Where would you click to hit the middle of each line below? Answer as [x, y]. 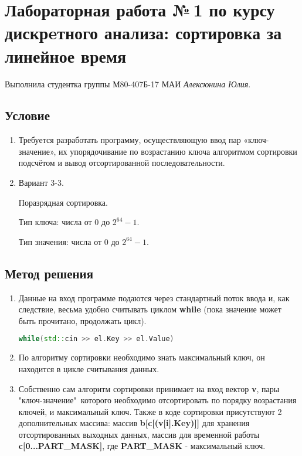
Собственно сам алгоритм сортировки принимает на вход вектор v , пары [149, 388]
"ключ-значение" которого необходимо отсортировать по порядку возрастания [157, 400]
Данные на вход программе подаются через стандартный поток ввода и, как [154, 297]
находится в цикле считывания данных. [89, 368]
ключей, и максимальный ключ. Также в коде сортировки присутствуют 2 [150, 411]
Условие [27, 115]
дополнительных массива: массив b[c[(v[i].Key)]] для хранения [134, 423]
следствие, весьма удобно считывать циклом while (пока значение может [150, 309]
